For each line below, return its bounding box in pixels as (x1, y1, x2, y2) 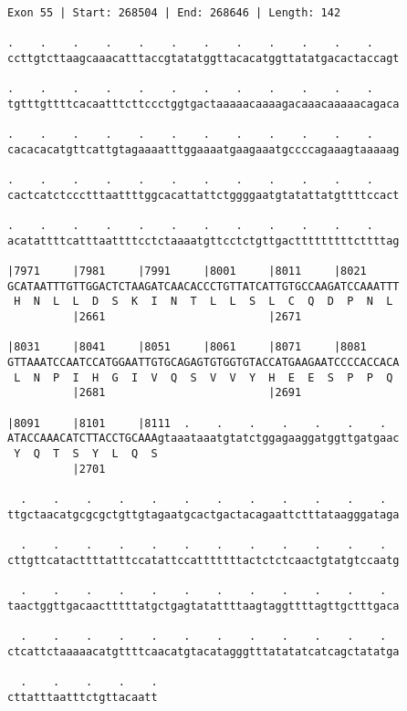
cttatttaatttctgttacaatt (7, 690, 158, 704)
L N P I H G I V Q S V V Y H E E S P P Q (14, 371, 393, 384)
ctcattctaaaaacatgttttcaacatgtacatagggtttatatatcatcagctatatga (7, 644, 400, 658)
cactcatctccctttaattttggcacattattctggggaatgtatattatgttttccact (7, 188, 400, 202)
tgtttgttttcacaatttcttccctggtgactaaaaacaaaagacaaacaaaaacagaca (7, 97, 400, 110)
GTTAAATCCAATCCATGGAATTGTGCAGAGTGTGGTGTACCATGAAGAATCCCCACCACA (7, 356, 400, 370)
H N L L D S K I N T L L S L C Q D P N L (14, 295, 393, 308)
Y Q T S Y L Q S (14, 447, 158, 461)
